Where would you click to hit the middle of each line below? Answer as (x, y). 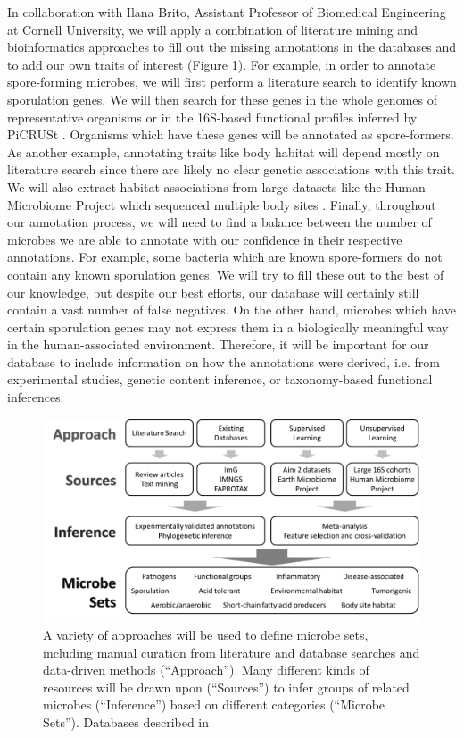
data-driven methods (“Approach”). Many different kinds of (206, 670)
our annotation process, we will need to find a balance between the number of (220, 222)
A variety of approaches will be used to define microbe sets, (206, 634)
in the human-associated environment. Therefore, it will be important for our (218, 344)
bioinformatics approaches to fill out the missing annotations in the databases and (232, 47)
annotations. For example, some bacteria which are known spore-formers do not (225, 257)
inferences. (36, 397)
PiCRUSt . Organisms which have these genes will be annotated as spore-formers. (231, 134)
